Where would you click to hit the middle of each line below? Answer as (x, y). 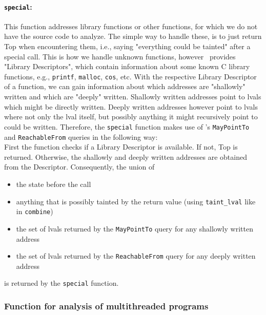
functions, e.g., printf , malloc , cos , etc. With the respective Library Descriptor (130, 76)
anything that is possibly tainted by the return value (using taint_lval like (136, 201)
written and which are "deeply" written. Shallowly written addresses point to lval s (133, 97)
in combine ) (35, 211)
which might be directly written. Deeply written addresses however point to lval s (131, 106)
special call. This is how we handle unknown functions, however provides (120, 56)
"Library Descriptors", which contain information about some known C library (127, 66)
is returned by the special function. (62, 283)
